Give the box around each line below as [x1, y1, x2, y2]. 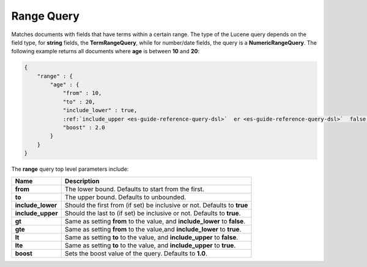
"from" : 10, [62, 89, 102, 97]
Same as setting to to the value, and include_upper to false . [64, 233, 239, 241]
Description [64, 176, 100, 185]
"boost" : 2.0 [62, 124, 105, 131]
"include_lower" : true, [62, 107, 138, 114]
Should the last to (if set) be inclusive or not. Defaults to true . [64, 209, 241, 217]
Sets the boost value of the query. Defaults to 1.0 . [64, 249, 208, 257]
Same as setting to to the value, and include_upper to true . [64, 241, 236, 249]
